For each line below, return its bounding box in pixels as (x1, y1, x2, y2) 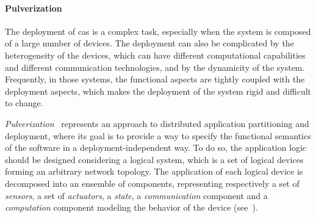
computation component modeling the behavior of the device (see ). (5, 201, 258, 214)
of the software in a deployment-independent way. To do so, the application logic (5, 141, 307, 154)
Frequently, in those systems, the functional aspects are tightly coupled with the (5, 73, 305, 85)
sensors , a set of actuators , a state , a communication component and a (5, 189, 268, 202)
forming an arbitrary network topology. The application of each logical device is (5, 165, 303, 178)
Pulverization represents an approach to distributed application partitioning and (5, 117, 309, 129)
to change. (5, 96, 43, 109)
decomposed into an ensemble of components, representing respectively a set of (5, 176, 300, 189)
